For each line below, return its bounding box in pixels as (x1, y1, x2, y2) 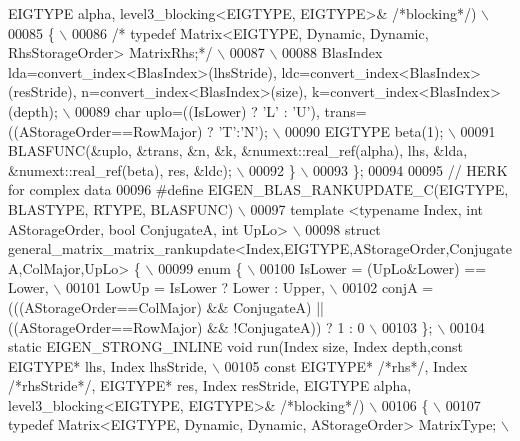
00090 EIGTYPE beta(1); (285, 120, 444, 141)
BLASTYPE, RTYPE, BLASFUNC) (8, 198, 234, 219)
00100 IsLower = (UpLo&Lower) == (259, 257, 487, 278)
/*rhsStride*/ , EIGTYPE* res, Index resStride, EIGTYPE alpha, (8, 375, 412, 396)
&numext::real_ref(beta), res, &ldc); (8, 159, 232, 180)
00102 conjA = (342, 277, 434, 298)
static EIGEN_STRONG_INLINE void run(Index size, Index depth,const (8, 336, 463, 357)
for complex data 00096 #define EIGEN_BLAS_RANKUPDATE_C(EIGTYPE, (8, 179, 509, 200)
